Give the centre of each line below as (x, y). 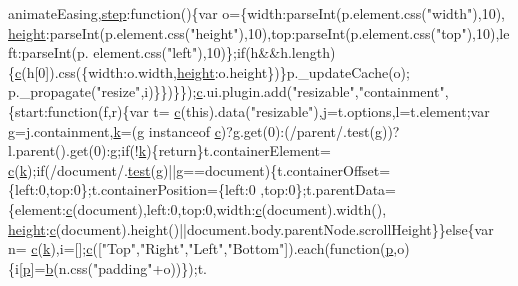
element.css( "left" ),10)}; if (169, 52)
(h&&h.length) (290, 52)
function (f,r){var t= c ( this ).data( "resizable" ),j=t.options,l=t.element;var (268, 110)
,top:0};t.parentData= (328, 189)
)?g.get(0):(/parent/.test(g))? (310, 130)
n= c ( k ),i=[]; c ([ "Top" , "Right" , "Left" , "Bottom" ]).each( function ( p (201, 248)
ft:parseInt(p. (48, 52)
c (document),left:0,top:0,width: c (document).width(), (226, 208)
